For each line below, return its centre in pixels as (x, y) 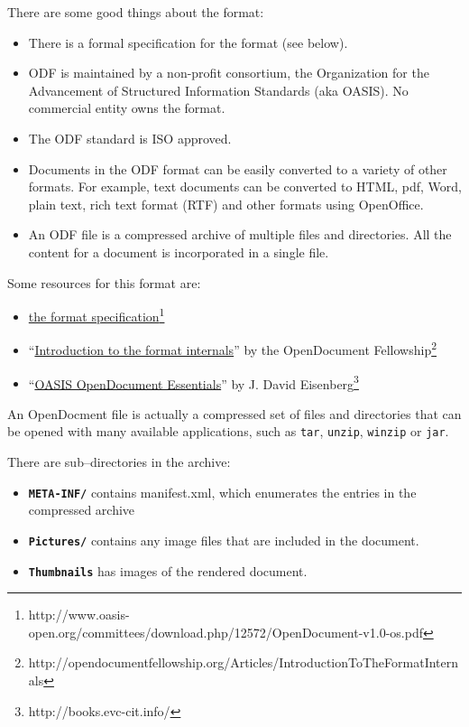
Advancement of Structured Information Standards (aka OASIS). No (218, 90)
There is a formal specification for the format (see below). (188, 42)
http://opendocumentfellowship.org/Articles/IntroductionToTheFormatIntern (244, 662)
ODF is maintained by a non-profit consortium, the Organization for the (229, 73)
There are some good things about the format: (136, 12)
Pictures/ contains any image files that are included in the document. (224, 540)
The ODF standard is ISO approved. (130, 138)
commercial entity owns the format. (127, 108)
